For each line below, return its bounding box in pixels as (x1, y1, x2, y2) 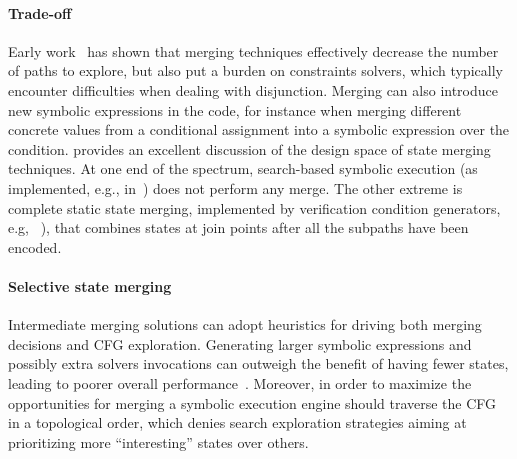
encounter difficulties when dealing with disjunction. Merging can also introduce (8, 79, 498, 100)
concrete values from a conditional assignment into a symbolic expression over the (8, 119, 510, 140)
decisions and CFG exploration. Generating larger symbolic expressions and (8, 333, 472, 354)
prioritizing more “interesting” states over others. (8, 431, 309, 452)
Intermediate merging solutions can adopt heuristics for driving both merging (8, 314, 482, 335)
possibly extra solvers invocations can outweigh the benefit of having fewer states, (8, 353, 509, 374)
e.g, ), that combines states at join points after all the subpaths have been (8, 217, 469, 238)
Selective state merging (8, 275, 172, 296)
